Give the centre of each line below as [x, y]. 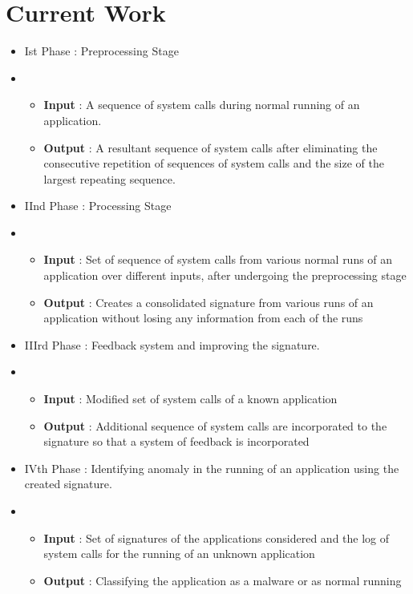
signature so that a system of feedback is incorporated [176, 441]
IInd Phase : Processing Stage [98, 206]
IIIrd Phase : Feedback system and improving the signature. [172, 344]
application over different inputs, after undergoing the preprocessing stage [225, 275]
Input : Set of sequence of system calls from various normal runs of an [218, 259]
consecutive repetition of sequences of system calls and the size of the [214, 163]
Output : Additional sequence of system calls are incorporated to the [215, 425]
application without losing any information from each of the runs [203, 318]
